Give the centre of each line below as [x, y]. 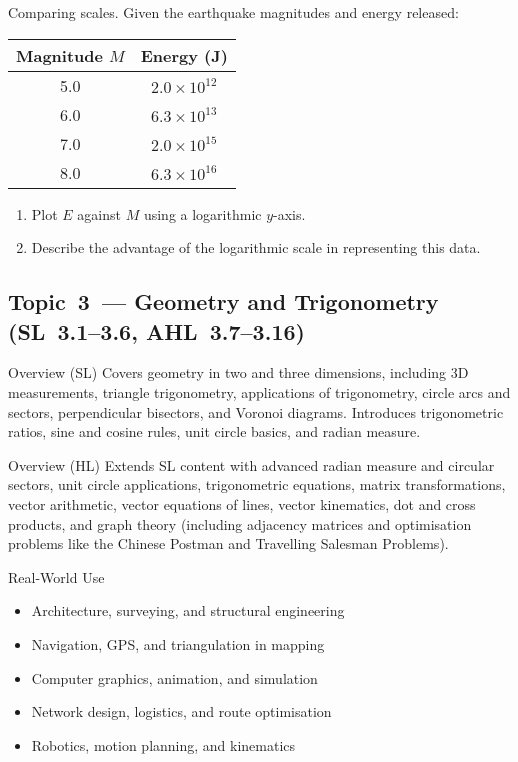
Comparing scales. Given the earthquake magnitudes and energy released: [233, 12]
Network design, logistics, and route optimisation [181, 711]
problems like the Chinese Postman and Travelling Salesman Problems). [228, 543]
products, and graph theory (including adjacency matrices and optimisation [240, 523]
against [99, 213]
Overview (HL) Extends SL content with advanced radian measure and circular [251, 464]
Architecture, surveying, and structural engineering [188, 610]
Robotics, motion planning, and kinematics [163, 744]
